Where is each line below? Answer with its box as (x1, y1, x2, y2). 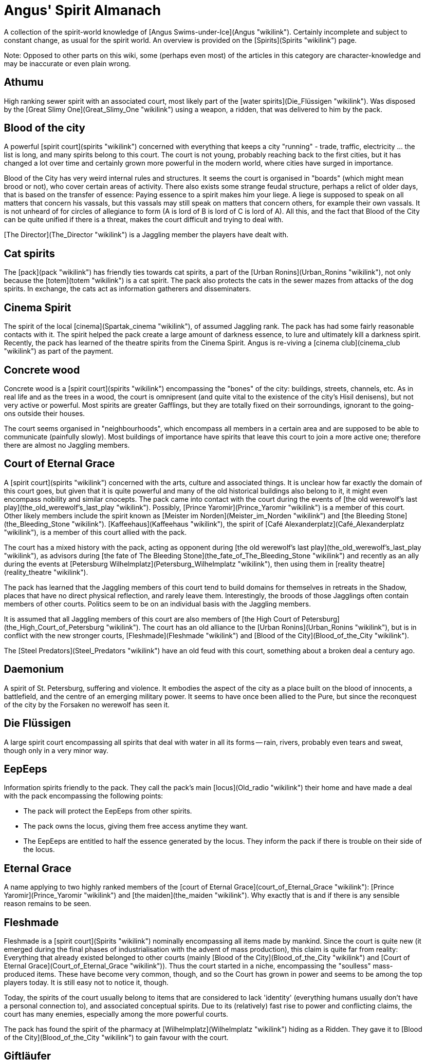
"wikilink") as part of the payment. (4, 347, 113, 356)
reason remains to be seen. (4, 899, 91, 908)
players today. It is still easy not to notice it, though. (4, 978, 168, 987)
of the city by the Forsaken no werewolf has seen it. (4, 700, 170, 709)
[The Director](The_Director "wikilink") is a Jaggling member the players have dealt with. (4, 230, 289, 239)
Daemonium (4, 663, 64, 676)
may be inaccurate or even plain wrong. (4, 59, 131, 68)
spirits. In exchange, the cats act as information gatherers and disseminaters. (4, 284, 251, 293)
